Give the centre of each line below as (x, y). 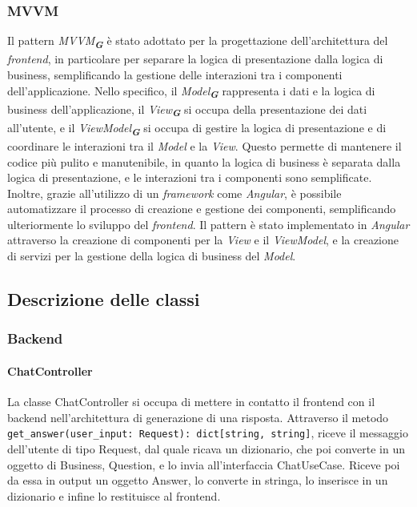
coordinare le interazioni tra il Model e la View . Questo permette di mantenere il (204, 145)
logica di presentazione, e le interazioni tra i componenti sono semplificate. (190, 177)
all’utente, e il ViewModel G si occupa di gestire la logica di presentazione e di (197, 129)
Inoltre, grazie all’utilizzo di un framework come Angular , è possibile (174, 193)
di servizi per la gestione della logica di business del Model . (152, 256)
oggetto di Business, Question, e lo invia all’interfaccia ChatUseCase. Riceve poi (204, 464)
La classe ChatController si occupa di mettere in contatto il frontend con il (191, 402)
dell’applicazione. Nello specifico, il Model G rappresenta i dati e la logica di (191, 92)
